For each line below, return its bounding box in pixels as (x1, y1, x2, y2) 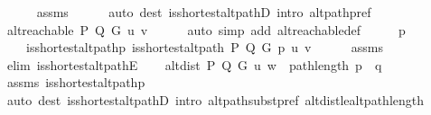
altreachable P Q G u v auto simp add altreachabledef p (6, 20, 406, 39)
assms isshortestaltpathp (6, 73, 145, 92)
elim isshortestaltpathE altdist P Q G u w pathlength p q (6, 55, 382, 74)
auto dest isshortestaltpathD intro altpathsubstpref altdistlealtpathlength (6, 90, 425, 109)
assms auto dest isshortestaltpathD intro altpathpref (36, 3, 371, 21)
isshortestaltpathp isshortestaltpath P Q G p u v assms (25, 38, 384, 57)
